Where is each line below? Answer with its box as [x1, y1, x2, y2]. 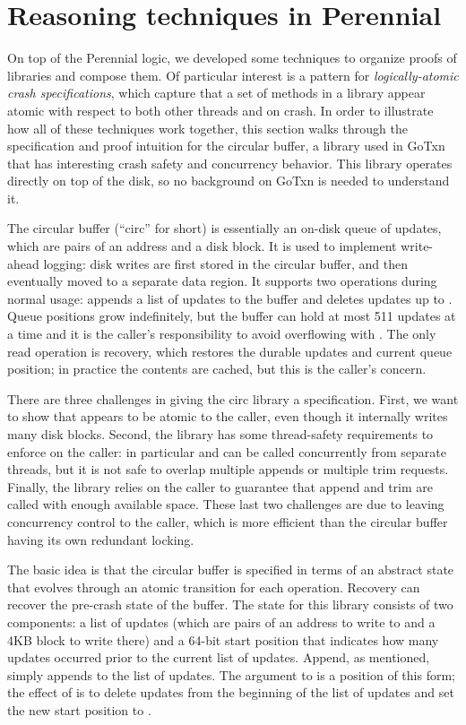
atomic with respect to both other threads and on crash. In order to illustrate [7, 100, 434, 119]
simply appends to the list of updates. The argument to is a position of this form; [7, 665, 455, 684]
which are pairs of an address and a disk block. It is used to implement [7, 237, 397, 255]
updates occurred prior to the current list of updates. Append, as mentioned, [7, 648, 430, 667]
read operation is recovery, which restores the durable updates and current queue [7, 341, 453, 360]
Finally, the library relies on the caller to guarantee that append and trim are [7, 477, 434, 496]
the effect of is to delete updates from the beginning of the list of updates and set [7, 683, 454, 702]
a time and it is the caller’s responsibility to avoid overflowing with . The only [7, 324, 436, 343]
